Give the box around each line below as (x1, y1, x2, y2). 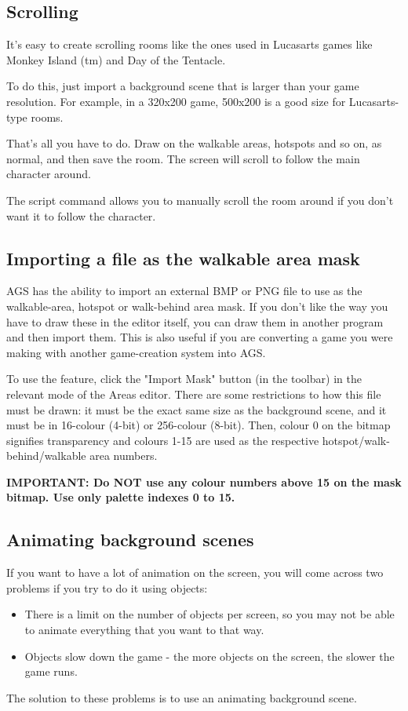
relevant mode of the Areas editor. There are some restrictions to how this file (6, 385, 381, 402)
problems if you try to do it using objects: (6, 579, 208, 596)
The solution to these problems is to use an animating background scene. (6, 689, 357, 706)
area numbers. (89, 447, 158, 464)
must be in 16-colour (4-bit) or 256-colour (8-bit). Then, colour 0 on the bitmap (6, 417, 391, 433)
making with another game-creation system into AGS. (6, 344, 266, 360)
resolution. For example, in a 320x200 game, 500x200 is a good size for (6, 93, 346, 109)
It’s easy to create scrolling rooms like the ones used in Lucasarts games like (6, 36, 373, 53)
